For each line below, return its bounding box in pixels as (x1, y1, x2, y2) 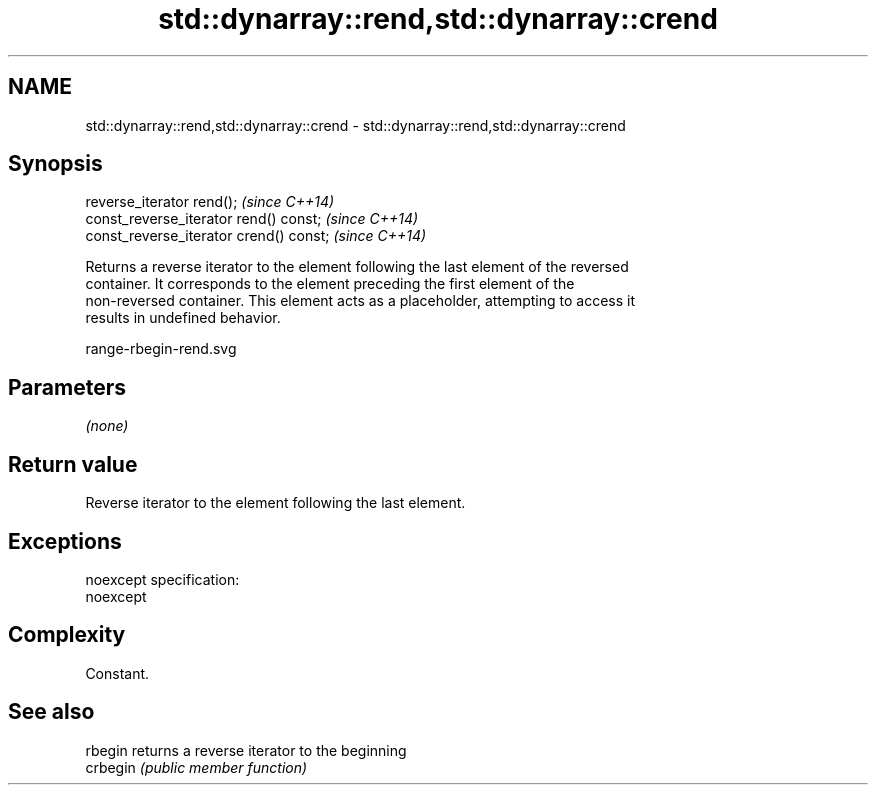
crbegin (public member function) (85, 758, 308, 776)
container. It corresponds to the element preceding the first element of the (85, 275, 575, 293)
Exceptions (8, 528, 122, 554)
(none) (85, 417, 129, 435)
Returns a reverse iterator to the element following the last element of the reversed (85, 258, 629, 276)
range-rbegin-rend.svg (85, 340, 237, 358)
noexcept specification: (85, 570, 240, 588)
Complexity (8, 622, 126, 648)
